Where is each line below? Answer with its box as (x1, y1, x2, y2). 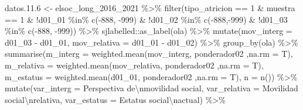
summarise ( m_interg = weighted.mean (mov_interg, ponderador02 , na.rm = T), (5, 47, 293, 60)
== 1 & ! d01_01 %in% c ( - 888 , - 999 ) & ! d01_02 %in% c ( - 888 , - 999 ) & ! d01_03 (5, 13, 288, 25)
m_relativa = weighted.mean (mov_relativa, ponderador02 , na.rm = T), (5, 59, 264, 71)
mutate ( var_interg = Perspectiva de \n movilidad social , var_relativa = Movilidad (5, 82, 298, 94)
